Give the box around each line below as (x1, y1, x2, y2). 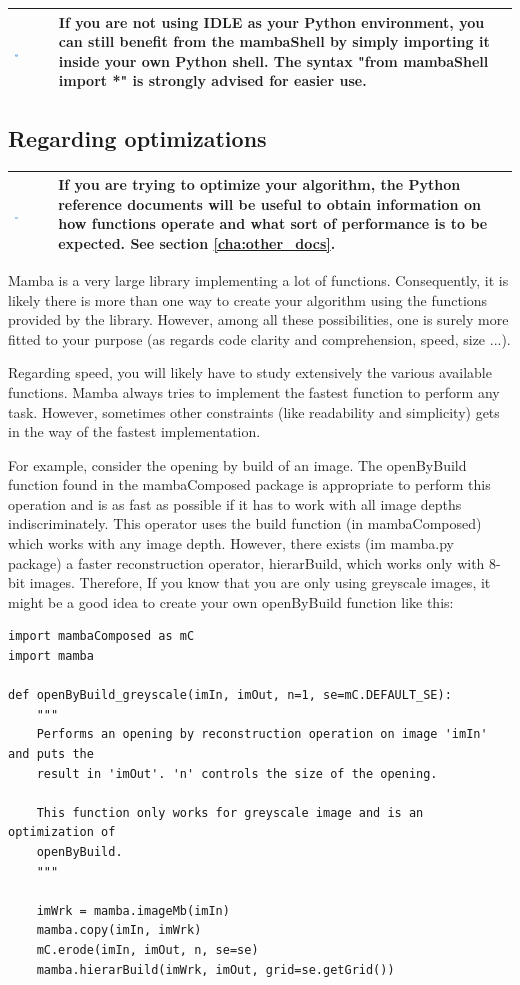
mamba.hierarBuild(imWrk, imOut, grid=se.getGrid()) (36, 962, 395, 977)
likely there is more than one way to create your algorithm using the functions (8, 289, 488, 310)
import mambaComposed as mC (8, 629, 195, 644)
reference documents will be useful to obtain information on (58, 193, 481, 214)
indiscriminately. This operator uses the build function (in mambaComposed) (8, 513, 482, 534)
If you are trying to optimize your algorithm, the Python (58, 174, 461, 195)
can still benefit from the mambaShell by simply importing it (58, 31, 490, 52)
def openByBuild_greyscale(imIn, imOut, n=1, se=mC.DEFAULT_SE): (8, 688, 452, 703)
